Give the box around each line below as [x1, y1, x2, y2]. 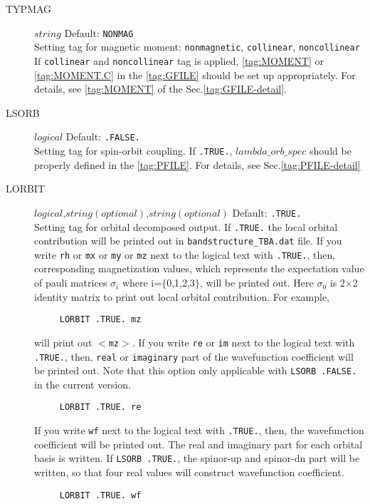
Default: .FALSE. [65, 129, 140, 144]
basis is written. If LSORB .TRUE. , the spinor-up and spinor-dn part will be [34, 451, 360, 466]
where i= [122, 275, 162, 290]
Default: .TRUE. [232, 205, 302, 220]
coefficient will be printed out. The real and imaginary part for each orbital [34, 436, 363, 451]
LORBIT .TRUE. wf [59, 490, 142, 500]
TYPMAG [6, 1, 52, 16]
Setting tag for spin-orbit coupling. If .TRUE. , [34, 143, 233, 158]
